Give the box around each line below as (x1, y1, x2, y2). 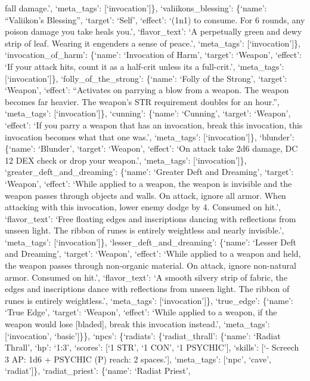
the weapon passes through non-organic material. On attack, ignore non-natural (5, 259, 296, 272)
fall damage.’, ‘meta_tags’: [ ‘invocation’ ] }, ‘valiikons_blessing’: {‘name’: (5, 2, 267, 14)
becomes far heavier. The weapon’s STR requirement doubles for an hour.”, (5, 95, 280, 107)
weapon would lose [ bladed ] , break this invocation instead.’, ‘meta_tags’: (5, 318, 270, 330)
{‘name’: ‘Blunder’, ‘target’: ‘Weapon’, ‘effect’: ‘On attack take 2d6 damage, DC (5, 142, 298, 155)
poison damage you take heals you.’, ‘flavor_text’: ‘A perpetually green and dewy (5, 25, 302, 38)
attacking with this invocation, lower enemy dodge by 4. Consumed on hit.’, (5, 201, 281, 213)
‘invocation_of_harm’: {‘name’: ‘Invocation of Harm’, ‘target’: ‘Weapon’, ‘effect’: (5, 48, 302, 61)
